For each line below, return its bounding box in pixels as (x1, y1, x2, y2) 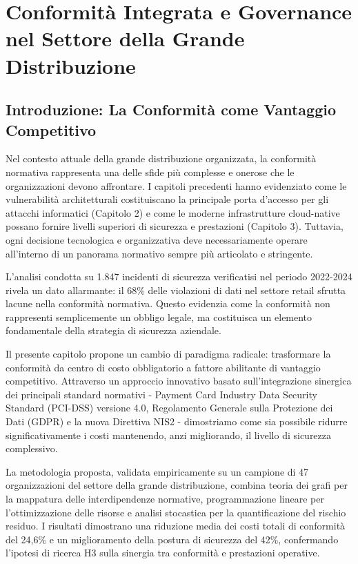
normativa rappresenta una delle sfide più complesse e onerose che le (6, 164, 295, 179)
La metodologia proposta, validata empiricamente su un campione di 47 (6, 464, 309, 478)
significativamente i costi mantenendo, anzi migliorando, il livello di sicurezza (6, 427, 332, 442)
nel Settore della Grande (6, 24, 245, 52)
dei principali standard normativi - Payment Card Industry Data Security (6, 387, 317, 401)
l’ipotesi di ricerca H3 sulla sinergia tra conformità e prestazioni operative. (6, 545, 320, 560)
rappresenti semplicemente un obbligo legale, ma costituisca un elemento (6, 309, 312, 324)
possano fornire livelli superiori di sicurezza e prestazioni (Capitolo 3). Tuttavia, (6, 219, 344, 233)
